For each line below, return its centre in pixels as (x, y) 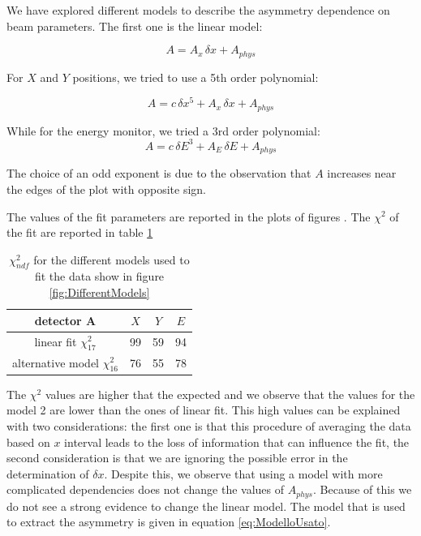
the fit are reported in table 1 (80, 232)
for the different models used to (112, 259)
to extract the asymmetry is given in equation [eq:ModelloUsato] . (169, 522)
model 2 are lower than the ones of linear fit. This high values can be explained (204, 410)
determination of (48, 473)
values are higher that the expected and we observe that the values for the (230, 394)
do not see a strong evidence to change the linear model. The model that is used (206, 506)
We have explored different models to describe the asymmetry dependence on (198, 10)
